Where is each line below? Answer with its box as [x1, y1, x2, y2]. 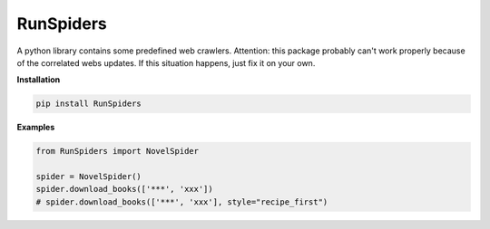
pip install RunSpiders [35, 99, 142, 109]
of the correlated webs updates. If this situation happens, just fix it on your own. [16, 57, 316, 68]
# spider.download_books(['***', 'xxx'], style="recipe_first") [35, 196, 328, 207]
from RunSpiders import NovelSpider [35, 146, 200, 157]
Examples [16, 122, 55, 133]
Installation [16, 74, 61, 85]
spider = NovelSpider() [35, 172, 142, 182]
